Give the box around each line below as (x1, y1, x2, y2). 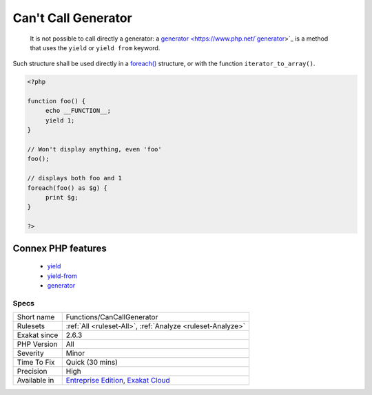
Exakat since (17, 330, 59, 340)
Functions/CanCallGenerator (65, 312, 158, 322)
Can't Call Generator (12, 10, 132, 25)
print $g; (45, 193, 79, 201)
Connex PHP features (12, 242, 107, 254)
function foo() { (27, 97, 86, 105)
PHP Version (17, 339, 58, 349)
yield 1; (45, 116, 75, 124)
